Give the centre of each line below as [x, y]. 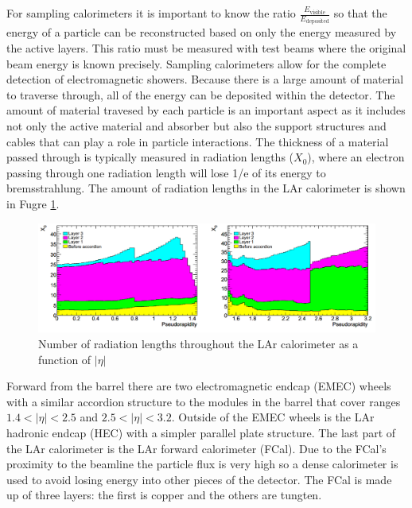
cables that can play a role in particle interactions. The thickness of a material [198, 141]
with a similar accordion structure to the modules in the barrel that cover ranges [204, 401]
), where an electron [356, 157]
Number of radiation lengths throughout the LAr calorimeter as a [198, 344]
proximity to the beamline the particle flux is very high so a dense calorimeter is [202, 464]
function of [65, 359]
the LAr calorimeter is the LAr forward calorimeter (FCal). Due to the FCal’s [196, 448]
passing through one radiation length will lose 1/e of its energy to [166, 172]
